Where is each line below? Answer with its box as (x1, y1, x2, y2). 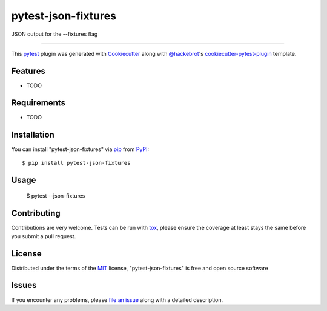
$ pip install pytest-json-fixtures (22, 159, 131, 167)
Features (11, 65, 45, 76)
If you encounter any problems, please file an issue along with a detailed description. (11, 296, 223, 303)
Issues (11, 280, 37, 290)
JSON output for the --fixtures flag (11, 30, 98, 38)
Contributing (11, 208, 61, 218)
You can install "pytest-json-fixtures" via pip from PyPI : (11, 145, 150, 153)
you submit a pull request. (11, 232, 76, 239)
